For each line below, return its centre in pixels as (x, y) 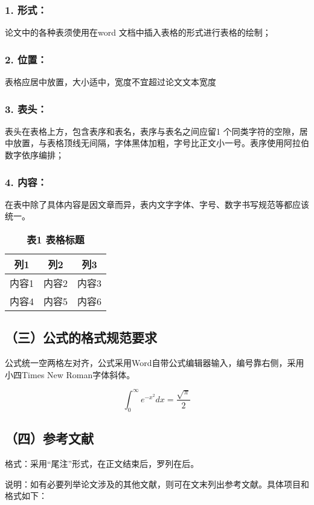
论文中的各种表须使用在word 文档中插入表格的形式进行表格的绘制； (138, 32)
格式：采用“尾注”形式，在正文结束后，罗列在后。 (102, 463)
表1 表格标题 (56, 240)
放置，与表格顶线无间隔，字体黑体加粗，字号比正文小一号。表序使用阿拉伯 (161, 143)
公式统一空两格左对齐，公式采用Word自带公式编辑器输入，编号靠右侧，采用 (155, 363)
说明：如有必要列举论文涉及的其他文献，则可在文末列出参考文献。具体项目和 (157, 484)
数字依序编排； (34, 155)
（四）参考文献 (49, 438)
